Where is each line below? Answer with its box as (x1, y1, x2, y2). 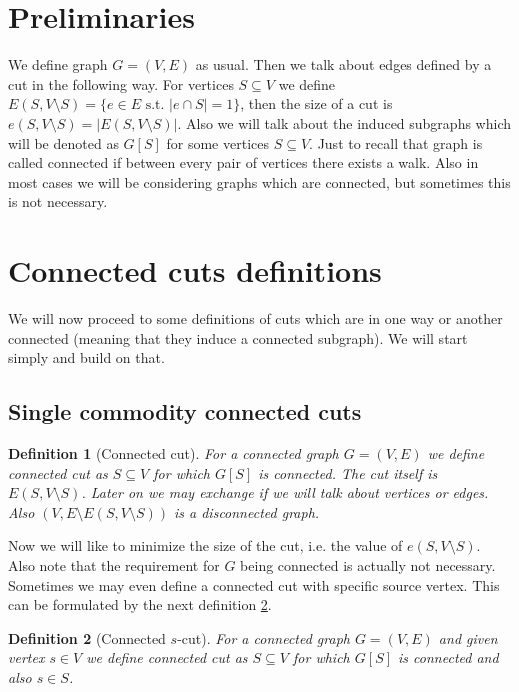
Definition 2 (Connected (8, 627, 166, 648)
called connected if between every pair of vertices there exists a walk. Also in (8, 152, 479, 173)
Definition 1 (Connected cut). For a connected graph (8, 442, 339, 463)
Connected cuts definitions (8, 250, 382, 291)
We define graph (8, 54, 108, 75)
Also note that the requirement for (8, 554, 220, 575)
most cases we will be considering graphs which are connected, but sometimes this (8, 171, 511, 192)
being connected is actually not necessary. (240, 554, 496, 575)
